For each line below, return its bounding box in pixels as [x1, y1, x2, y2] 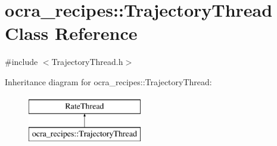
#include [5, 55, 38, 68]
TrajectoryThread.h [51, 55, 123, 68]
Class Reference [5, 21, 138, 45]
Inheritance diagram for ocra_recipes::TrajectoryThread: [5, 75, 212, 88]
